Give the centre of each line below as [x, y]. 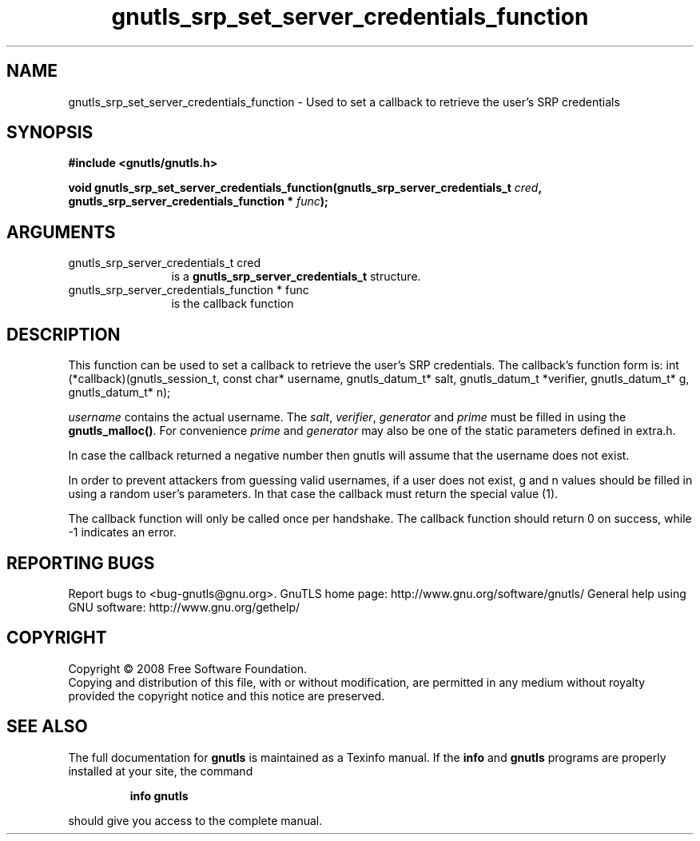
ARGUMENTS [61, 232]
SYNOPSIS [50, 133]
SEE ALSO [47, 727]
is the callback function [233, 304]
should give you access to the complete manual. [195, 820]
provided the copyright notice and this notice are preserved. [227, 696]
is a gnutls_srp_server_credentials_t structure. [296, 277]
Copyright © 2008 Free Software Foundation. [188, 668]
